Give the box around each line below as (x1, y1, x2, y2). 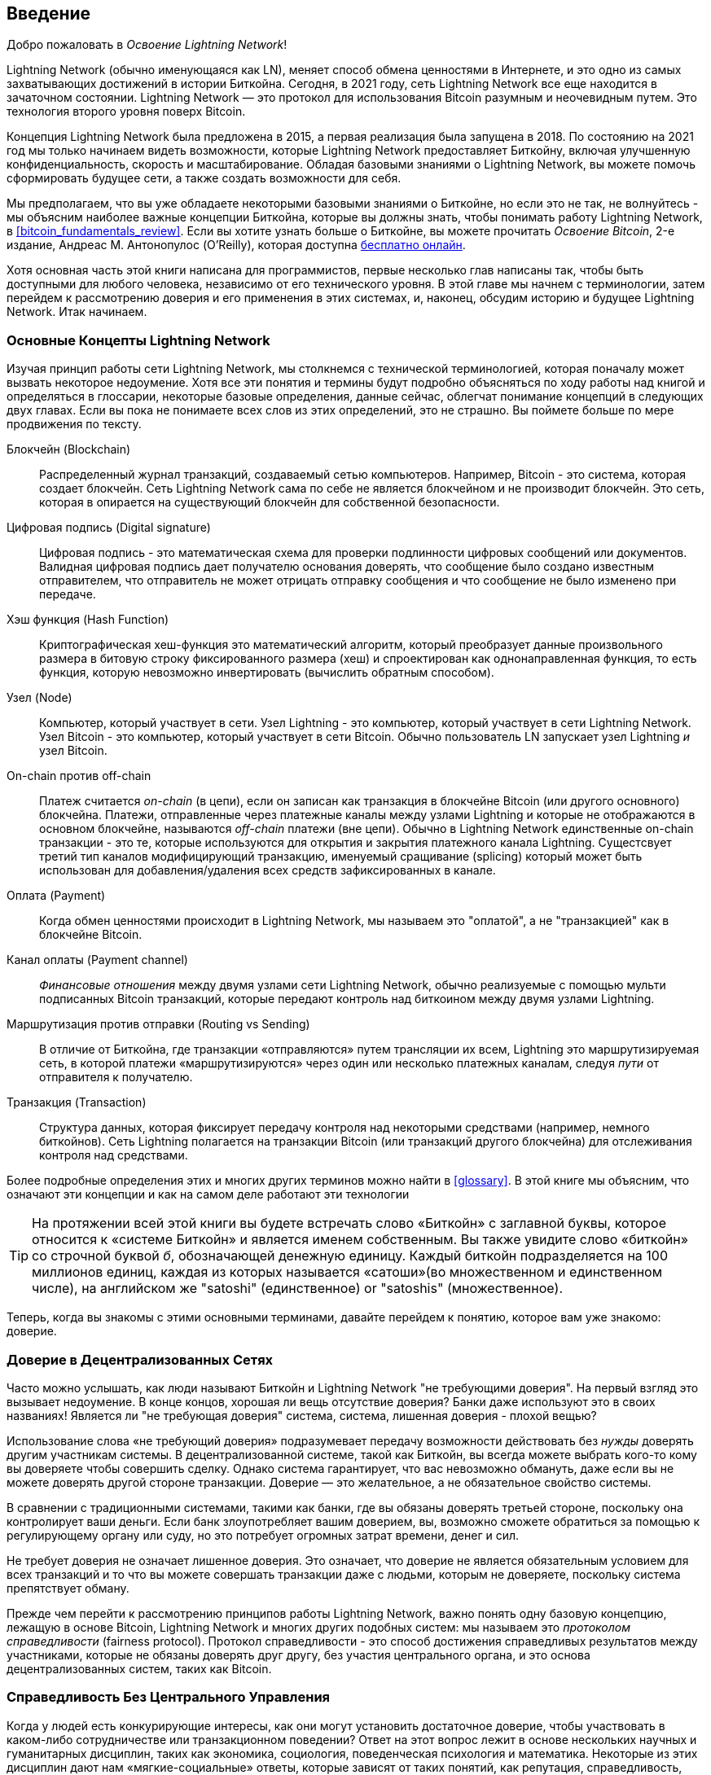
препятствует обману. (7, 1580, 129, 1595)
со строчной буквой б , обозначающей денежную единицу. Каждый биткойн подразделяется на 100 (32, 1247, 669, 1264)
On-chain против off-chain (7, 769, 151, 783)
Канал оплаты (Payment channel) (7, 953, 188, 967)
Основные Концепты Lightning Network (7, 331, 270, 348)
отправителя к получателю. (39, 1070, 193, 1085)
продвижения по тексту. (7, 417, 142, 432)
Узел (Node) (7, 690, 72, 705)
